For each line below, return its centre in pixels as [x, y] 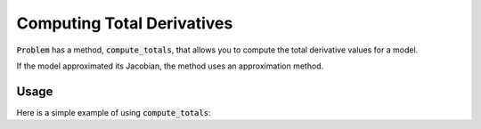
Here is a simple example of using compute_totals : [114, 112]
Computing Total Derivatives [125, 23]
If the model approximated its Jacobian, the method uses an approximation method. [170, 66]
